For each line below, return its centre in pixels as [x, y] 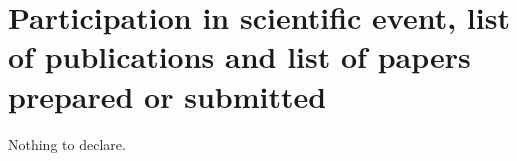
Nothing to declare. [67, 143]
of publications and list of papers [239, 56]
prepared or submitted [167, 95]
